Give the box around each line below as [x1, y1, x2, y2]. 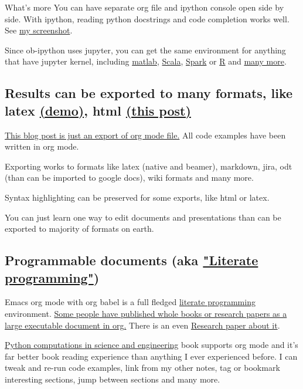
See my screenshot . [5, 24, 73, 36]
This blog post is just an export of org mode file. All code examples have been [5, 128, 286, 141]
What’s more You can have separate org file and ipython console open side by [5, 1, 284, 13]
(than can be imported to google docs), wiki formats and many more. [5, 171, 254, 184]
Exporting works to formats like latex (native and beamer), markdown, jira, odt [5, 160, 292, 172]
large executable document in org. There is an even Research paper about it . [5, 319, 280, 331]
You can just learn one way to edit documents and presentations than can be [5, 211, 281, 223]
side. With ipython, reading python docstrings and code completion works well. [5, 12, 290, 25]
